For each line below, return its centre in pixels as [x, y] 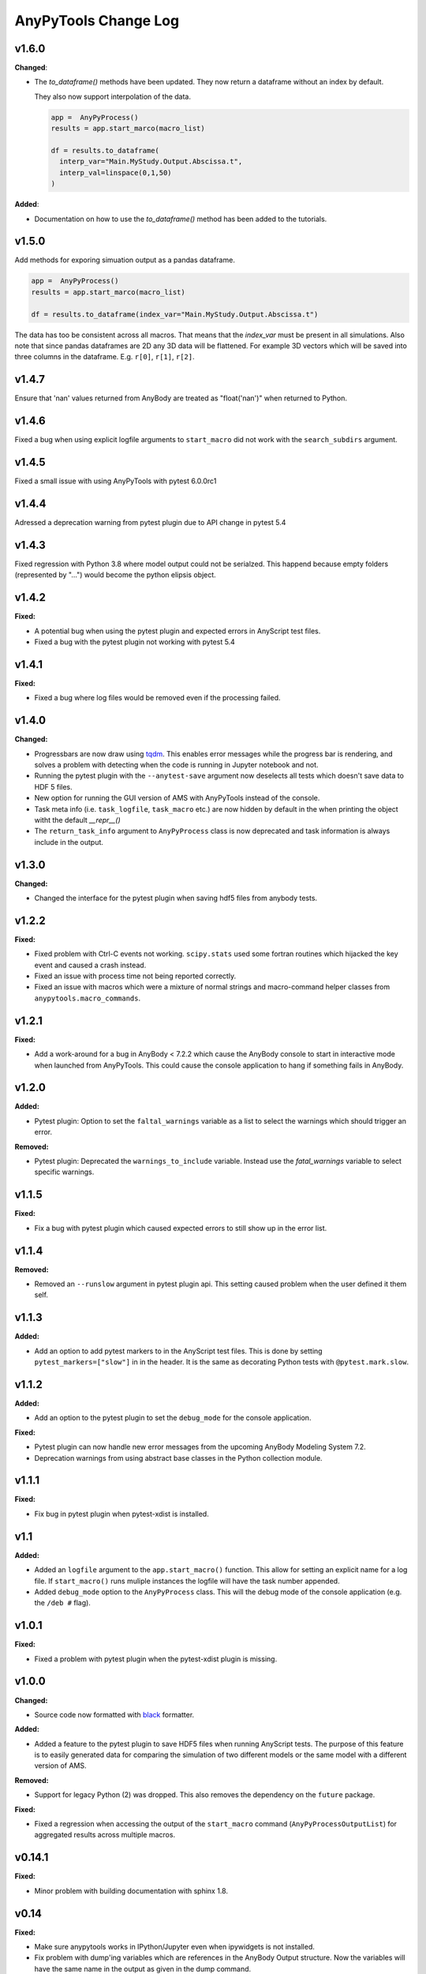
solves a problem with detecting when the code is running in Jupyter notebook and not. [176, 764]
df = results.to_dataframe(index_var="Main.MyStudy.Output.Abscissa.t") [175, 314]
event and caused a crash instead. [90, 965]
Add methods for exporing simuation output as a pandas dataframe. [125, 260]
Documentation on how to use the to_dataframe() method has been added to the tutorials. [181, 219]
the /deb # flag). [62, 1603]
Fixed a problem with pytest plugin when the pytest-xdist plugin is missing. [156, 1659]
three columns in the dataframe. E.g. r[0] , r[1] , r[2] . [105, 357]
